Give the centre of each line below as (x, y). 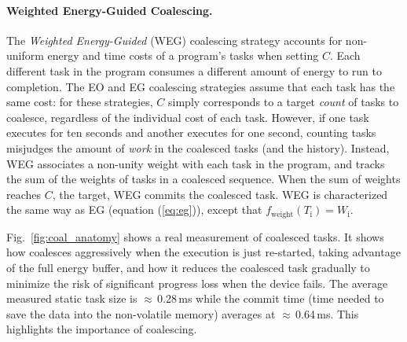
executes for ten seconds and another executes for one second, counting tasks (191, 132)
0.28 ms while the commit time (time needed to (271, 298)
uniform (25, 55)
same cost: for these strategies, (80, 102)
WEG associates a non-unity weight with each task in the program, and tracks (196, 163)
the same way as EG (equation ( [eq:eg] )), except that (134, 210)
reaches (24, 194)
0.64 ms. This (327, 313)
